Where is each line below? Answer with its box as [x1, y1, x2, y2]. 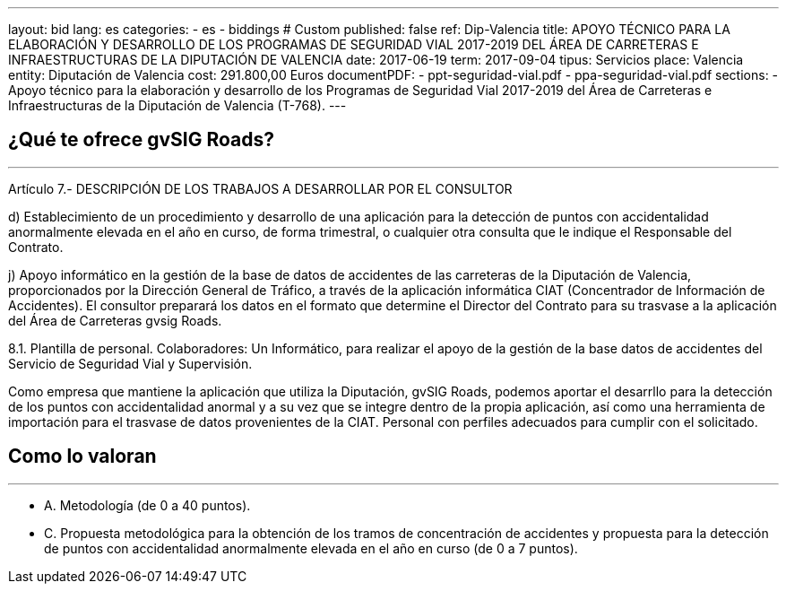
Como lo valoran [8, 445, 157, 468]
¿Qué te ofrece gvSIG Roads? [8, 128, 275, 152]
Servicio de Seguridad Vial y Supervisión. [8, 355, 253, 371]
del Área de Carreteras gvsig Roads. [8, 312, 222, 328]
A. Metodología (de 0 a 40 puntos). [44, 497, 251, 513]
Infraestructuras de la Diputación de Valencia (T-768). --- [8, 98, 347, 113]
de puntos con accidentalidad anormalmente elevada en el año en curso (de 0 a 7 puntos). [44, 540, 578, 556]
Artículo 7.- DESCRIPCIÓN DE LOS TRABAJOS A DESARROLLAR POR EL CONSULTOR [8, 180, 513, 196]
